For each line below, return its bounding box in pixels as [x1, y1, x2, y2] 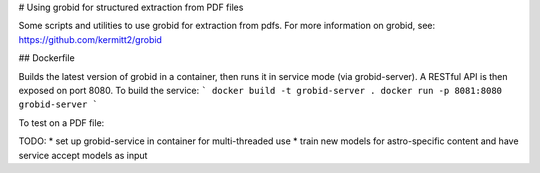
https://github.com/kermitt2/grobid [18, 33, 162, 45]
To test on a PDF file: [18, 116, 105, 129]
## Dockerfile [18, 52, 75, 64]
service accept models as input [18, 149, 148, 161]
